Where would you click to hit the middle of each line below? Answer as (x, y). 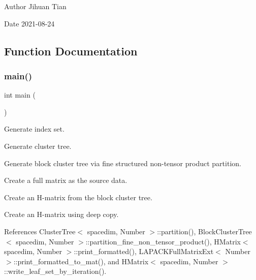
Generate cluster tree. (38, 146)
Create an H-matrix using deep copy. (61, 214)
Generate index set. (34, 129)
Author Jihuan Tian (35, 6)
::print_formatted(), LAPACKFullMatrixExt (144, 251)
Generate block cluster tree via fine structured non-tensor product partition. (123, 163)
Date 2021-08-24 (29, 23)
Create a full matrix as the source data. (66, 180)
